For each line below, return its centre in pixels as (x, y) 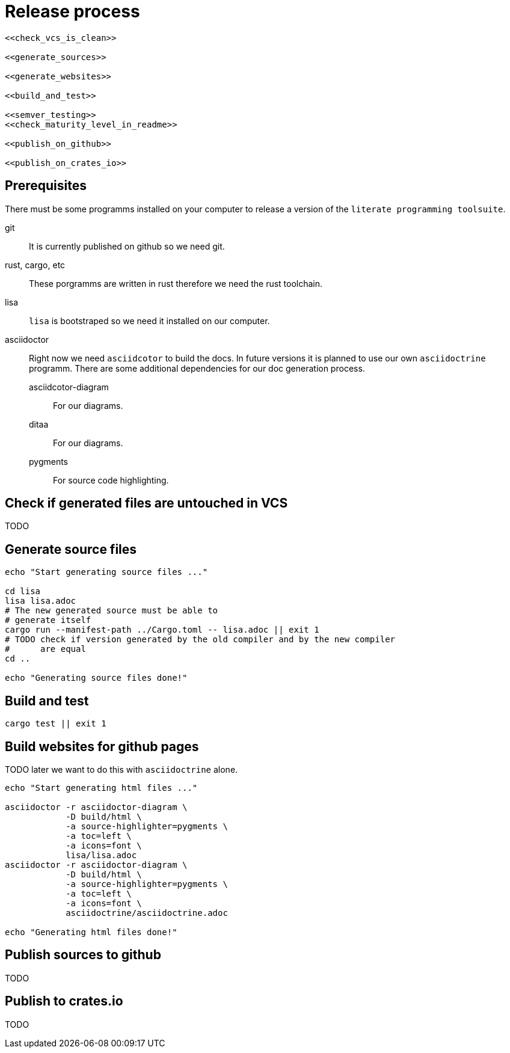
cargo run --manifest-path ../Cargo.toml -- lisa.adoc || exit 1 (162, 630)
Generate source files (71, 549)
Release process (72, 11)
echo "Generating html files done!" (91, 932)
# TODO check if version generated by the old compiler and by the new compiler (200, 640)
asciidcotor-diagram (69, 387)
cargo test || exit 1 (56, 724)
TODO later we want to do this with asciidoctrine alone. (121, 769)
